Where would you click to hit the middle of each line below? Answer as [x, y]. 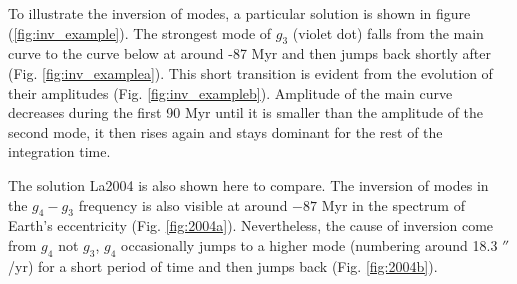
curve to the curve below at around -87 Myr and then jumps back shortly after [250, 53]
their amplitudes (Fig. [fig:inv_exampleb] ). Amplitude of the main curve [230, 92]
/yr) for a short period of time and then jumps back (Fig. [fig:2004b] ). [223, 265]
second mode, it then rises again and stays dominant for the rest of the [225, 131]
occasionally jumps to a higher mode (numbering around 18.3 [309, 244]
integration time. [59, 151]
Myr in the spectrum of [393, 204]
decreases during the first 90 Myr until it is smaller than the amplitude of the [246, 112]
